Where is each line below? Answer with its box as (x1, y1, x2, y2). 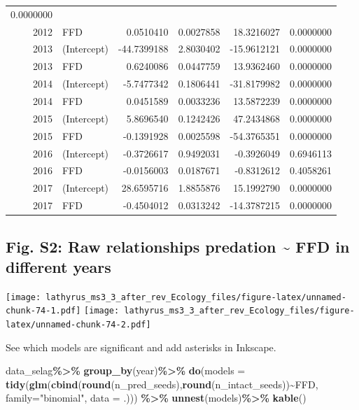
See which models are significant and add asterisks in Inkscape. (6, 339, 276, 354)
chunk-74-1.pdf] (6, 306, 81, 316)
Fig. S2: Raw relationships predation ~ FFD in (6, 235, 350, 257)
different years (6, 255, 111, 277)
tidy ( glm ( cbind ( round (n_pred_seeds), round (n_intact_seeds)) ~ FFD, (6, 376, 318, 391)
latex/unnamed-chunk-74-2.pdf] (6, 320, 151, 330)
